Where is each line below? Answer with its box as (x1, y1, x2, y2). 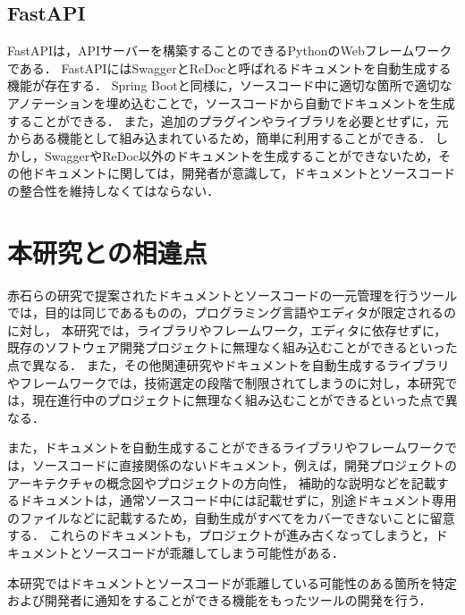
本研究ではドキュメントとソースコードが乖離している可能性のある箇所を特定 (7, 573, 457, 592)
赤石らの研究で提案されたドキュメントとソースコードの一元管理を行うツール (7, 285, 458, 304)
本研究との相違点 (7, 233, 207, 270)
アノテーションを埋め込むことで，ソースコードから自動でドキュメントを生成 (7, 93, 455, 112)
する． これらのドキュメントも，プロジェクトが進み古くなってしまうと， (7, 526, 435, 544)
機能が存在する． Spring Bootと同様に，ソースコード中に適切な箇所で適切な (7, 76, 452, 95)
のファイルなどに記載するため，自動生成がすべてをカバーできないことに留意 (7, 508, 455, 527)
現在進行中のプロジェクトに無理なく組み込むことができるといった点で (31, 391, 445, 409)
